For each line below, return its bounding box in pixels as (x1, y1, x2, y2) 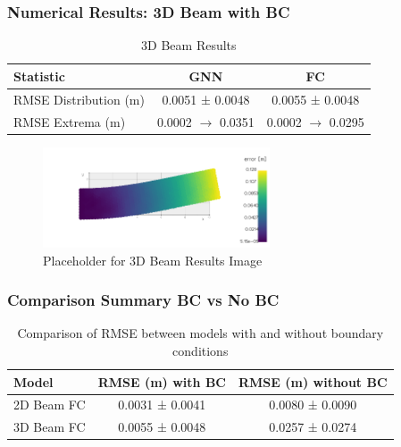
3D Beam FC (13, 417, 86, 436)
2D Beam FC (13, 395, 86, 414)
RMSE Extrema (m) (13, 112, 126, 131)
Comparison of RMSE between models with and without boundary (17, 324, 384, 342)
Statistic (13, 66, 65, 85)
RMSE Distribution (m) (13, 89, 145, 108)
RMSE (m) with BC (97, 372, 226, 391)
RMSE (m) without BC (238, 372, 388, 391)
